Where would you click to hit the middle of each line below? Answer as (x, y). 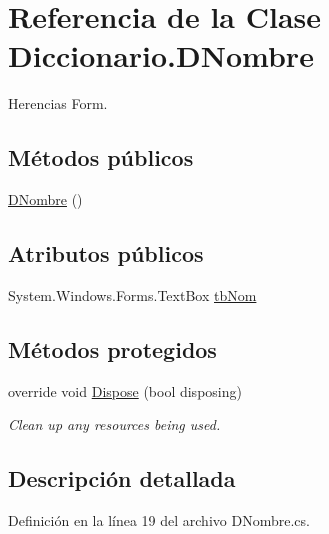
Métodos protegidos (112, 348)
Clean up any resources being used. (114, 424)
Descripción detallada (122, 478)
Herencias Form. (58, 103)
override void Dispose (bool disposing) (125, 390)
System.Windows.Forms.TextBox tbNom (132, 294)
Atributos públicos (106, 253)
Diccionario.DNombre (161, 55)
